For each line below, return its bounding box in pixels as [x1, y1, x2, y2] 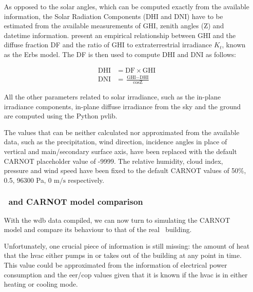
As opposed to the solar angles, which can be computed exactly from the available [4, 1, 250, 11]
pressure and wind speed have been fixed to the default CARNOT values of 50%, [4, 165, 246, 175]
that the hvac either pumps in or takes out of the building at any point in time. [4, 250, 242, 260]
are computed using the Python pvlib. [4, 111, 117, 121]
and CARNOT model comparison [8, 195, 143, 208]
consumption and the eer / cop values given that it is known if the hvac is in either [4, 269, 248, 279]
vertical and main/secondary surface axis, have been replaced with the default [4, 146, 237, 156]
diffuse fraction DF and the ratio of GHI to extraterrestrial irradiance [4, 39, 212, 50]
